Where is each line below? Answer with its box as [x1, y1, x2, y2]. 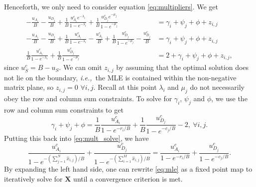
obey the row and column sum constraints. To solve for [4, 93, 172, 104]
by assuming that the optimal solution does [116, 62, 249, 72]
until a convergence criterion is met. [73, 173, 183, 184]
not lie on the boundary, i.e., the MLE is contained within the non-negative [4, 72, 237, 82]
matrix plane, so [4, 82, 54, 92]
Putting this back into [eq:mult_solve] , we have [4, 132, 149, 143]
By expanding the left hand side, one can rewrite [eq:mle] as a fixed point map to [4, 164, 253, 174]
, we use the [211, 93, 248, 104]
